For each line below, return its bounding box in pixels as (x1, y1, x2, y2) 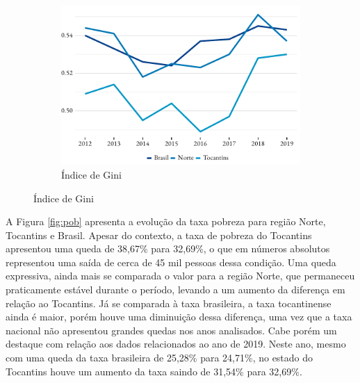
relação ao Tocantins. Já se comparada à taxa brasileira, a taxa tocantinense (6, 295, 332, 310)
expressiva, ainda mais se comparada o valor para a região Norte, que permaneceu (6, 268, 355, 283)
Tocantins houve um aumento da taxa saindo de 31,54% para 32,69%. (6, 364, 302, 378)
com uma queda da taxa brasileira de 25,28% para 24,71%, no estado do (6, 350, 313, 365)
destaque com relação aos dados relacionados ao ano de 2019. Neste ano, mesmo (6, 336, 346, 351)
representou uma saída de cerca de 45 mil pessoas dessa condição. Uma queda (6, 254, 336, 269)
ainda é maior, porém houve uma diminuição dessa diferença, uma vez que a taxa (6, 309, 352, 324)
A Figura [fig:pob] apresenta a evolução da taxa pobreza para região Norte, (6, 214, 326, 229)
